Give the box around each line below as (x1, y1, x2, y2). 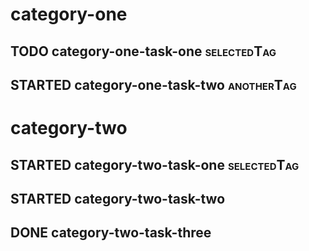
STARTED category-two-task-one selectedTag (10, 156, 300, 173)
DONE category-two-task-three (10, 224, 212, 242)
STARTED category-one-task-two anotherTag (10, 76, 297, 93)
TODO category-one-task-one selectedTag (10, 43, 277, 60)
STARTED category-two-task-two (10, 190, 226, 207)
